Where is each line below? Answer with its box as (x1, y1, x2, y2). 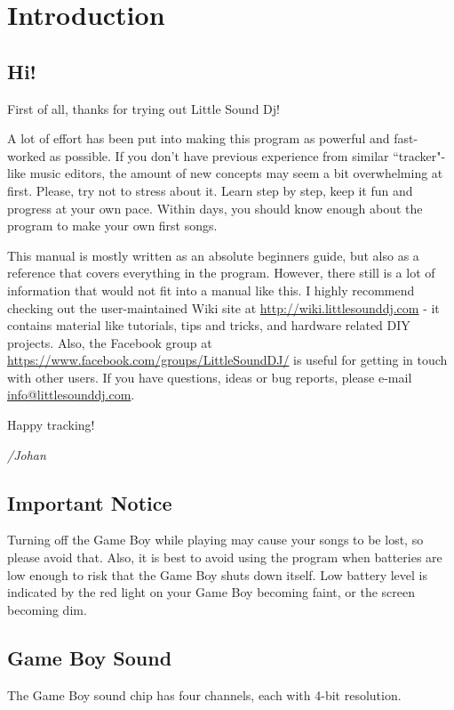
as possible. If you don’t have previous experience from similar (49, 146, 389, 165)
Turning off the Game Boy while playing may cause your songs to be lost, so (7, 530, 424, 549)
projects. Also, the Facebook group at (7, 333, 212, 351)
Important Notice (7, 488, 172, 516)
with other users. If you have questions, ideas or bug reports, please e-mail (7, 367, 412, 386)
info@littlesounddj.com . (7, 385, 135, 404)
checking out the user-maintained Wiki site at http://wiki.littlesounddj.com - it (7, 298, 440, 317)
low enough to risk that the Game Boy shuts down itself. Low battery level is (7, 565, 428, 584)
